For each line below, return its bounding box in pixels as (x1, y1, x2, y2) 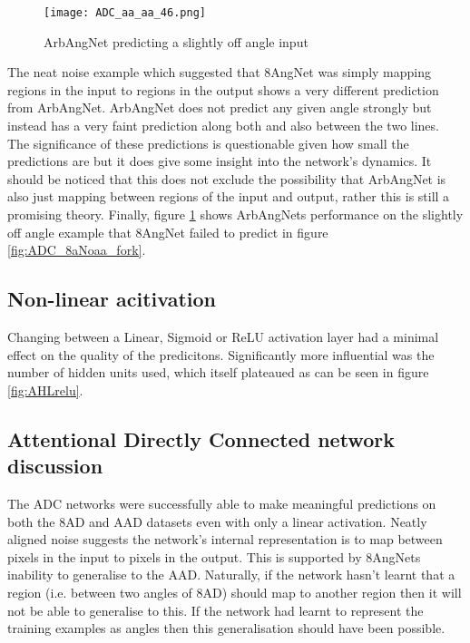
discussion (7, 452, 103, 480)
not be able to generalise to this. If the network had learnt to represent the (7, 600, 424, 619)
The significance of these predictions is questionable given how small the (7, 133, 409, 152)
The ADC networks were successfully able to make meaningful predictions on (7, 493, 436, 512)
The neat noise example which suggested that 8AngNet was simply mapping (7, 63, 432, 82)
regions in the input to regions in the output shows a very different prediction (7, 80, 439, 99)
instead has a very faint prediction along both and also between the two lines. (7, 116, 439, 135)
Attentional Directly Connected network (7, 424, 395, 453)
